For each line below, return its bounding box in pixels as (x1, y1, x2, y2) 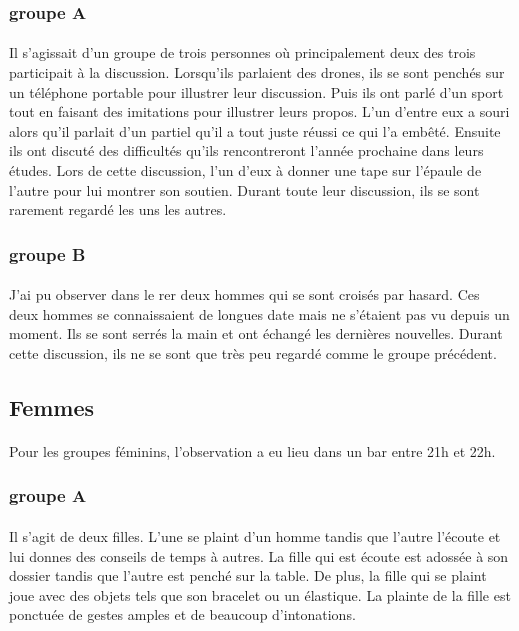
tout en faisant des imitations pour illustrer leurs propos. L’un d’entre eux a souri (9, 101, 510, 122)
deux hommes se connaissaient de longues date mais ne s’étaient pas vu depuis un (9, 303, 510, 324)
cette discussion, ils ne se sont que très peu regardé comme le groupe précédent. (9, 343, 497, 363)
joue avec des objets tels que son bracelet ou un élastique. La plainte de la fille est (9, 584, 511, 605)
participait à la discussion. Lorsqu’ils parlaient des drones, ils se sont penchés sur (9, 62, 505, 83)
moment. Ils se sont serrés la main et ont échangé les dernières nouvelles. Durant (9, 323, 503, 344)
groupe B (9, 241, 86, 266)
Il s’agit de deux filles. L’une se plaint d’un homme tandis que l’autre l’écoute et (9, 526, 501, 546)
